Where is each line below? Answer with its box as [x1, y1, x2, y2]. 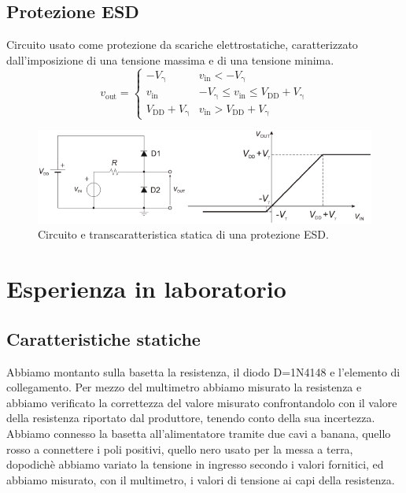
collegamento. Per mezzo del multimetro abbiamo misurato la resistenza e [6, 379, 362, 395]
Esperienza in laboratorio [6, 272, 286, 305]
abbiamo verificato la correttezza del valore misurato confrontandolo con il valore [6, 394, 397, 410]
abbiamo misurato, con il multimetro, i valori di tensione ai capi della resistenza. [6, 471, 395, 487]
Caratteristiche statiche [6, 326, 201, 350]
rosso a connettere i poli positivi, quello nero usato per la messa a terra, [6, 440, 353, 457]
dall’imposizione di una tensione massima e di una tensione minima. [6, 51, 334, 68]
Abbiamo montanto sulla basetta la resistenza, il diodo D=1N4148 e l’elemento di [6, 363, 400, 380]
